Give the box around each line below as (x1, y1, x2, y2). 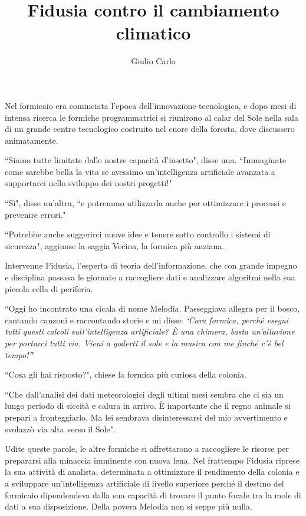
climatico (116, 21, 191, 45)
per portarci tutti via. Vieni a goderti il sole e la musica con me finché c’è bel (5, 337, 284, 349)
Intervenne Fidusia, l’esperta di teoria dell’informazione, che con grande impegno (5, 259, 297, 272)
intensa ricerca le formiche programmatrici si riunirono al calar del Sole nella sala (5, 111, 298, 123)
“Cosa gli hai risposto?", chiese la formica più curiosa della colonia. (5, 368, 246, 381)
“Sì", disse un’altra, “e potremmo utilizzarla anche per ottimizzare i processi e (5, 197, 287, 209)
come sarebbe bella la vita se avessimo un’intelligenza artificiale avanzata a (5, 165, 275, 177)
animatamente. (5, 134, 58, 146)
